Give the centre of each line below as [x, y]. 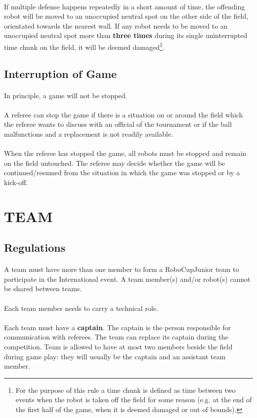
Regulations [35, 247]
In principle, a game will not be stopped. [66, 95]
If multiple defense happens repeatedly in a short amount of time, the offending [125, 6]
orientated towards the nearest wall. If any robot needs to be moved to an [116, 25]
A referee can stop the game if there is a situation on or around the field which [124, 114]
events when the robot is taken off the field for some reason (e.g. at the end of [134, 399]
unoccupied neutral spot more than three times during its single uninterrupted [126, 35]
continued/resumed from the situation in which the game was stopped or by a [122, 172]
